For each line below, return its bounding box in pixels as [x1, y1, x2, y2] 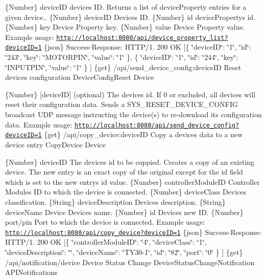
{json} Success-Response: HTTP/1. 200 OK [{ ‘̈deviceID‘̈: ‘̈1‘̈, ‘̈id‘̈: [44, 41, 251, 52]
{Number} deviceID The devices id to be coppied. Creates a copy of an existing [5, 156, 255, 167]
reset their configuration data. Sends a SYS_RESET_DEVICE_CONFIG [5, 99, 238, 110]
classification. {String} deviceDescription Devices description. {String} [5, 196, 226, 207]
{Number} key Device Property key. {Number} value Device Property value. [5, 22, 245, 32]
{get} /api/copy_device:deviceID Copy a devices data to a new [44, 129, 243, 140]
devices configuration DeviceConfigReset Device [5, 72, 155, 82]
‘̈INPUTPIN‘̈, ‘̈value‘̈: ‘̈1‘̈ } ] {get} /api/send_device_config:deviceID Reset [5, 61, 241, 72]
